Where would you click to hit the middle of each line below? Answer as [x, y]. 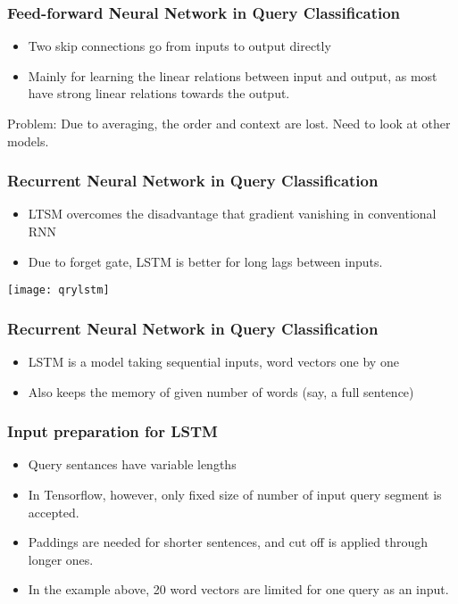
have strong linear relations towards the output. [159, 93]
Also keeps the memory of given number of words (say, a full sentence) [221, 391]
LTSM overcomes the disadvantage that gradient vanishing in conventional [232, 214]
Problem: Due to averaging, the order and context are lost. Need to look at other [229, 123]
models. [28, 141]
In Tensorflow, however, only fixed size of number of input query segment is [235, 495]
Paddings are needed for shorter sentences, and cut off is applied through [228, 542]
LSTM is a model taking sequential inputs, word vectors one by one [213, 362]
